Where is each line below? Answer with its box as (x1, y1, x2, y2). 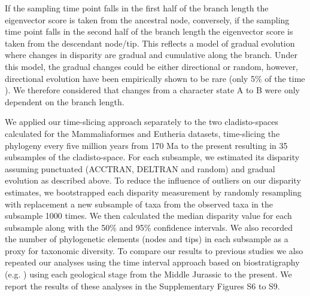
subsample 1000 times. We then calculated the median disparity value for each (5, 209, 292, 222)
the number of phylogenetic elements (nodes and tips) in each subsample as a (5, 233, 288, 245)
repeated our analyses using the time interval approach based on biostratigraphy (5, 256, 300, 268)
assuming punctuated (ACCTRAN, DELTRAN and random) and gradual (5, 162, 275, 175)
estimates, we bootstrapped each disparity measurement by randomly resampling (5, 185, 302, 198)
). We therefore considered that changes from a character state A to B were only (5, 84, 300, 96)
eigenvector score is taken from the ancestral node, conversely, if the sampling (5, 13, 290, 26)
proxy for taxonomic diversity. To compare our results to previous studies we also (5, 244, 303, 257)
